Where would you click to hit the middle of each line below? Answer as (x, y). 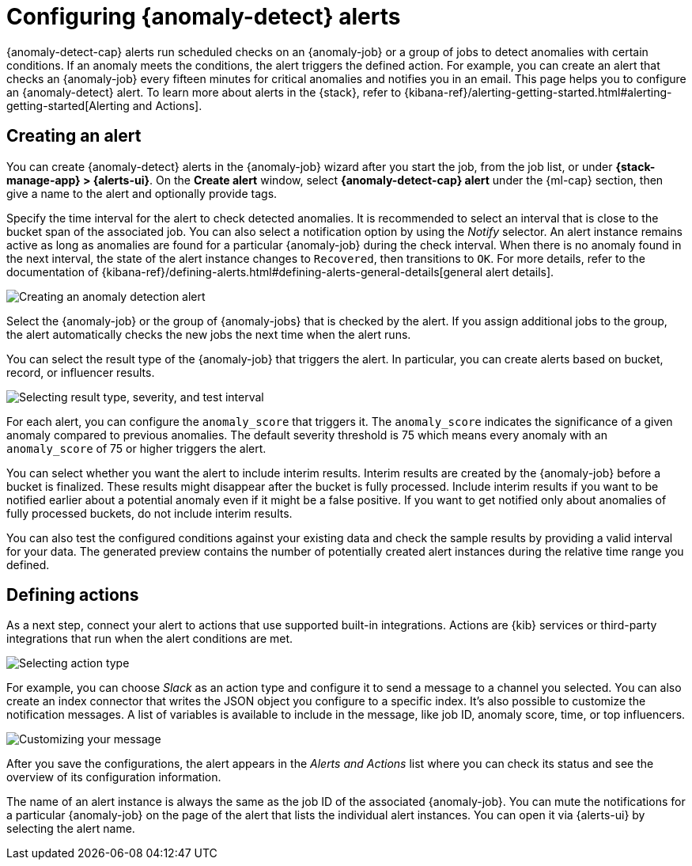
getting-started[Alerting (68, 105)
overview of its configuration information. (114, 777)
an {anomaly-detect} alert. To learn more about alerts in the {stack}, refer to (204, 92)
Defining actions (73, 595)
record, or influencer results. (81, 372)
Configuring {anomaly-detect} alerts (204, 17)
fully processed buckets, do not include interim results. (149, 513)
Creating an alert (74, 136)
